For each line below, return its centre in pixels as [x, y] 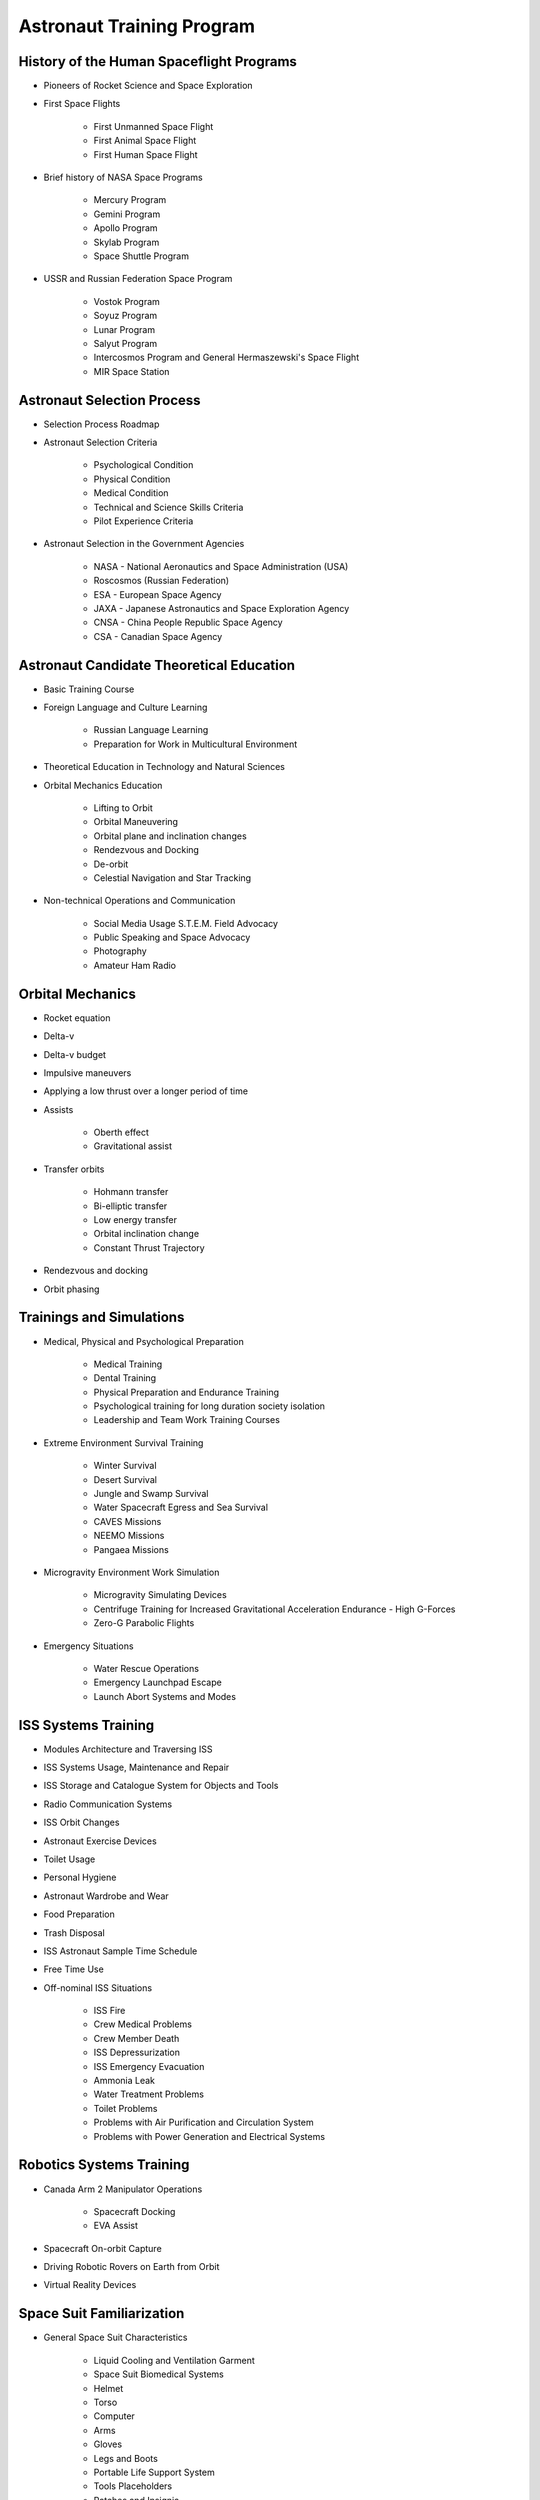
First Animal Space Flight [145, 141]
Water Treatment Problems [149, 2094]
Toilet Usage [69, 1859]
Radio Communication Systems [108, 1804]
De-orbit [111, 864]
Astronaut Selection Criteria [100, 442]
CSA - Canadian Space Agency [158, 636]
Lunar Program [124, 329]
